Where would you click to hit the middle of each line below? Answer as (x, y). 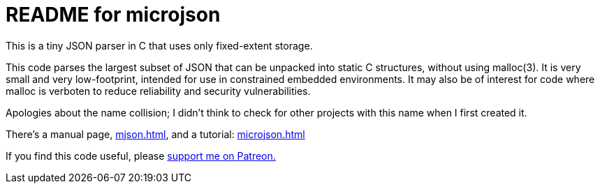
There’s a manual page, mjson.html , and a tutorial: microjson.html (155, 134)
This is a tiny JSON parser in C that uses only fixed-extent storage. (159, 45)
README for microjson (113, 15)
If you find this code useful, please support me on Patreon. (141, 156)
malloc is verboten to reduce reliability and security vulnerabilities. (158, 91)
